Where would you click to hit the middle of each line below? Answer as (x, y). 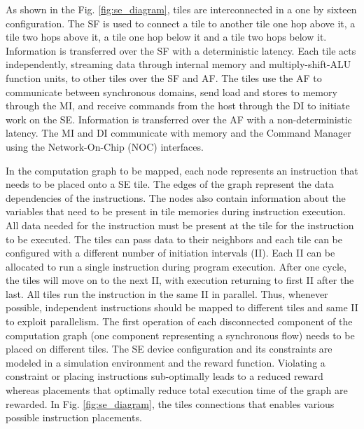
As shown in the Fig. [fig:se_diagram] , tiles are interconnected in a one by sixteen (181, 9)
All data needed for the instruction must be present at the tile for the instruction (180, 225)
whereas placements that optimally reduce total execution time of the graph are (177, 390)
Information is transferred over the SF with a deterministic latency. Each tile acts (181, 50)
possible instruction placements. (74, 417)
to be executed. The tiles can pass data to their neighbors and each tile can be (174, 239)
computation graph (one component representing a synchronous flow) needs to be (180, 335)
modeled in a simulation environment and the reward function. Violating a (166, 362)
